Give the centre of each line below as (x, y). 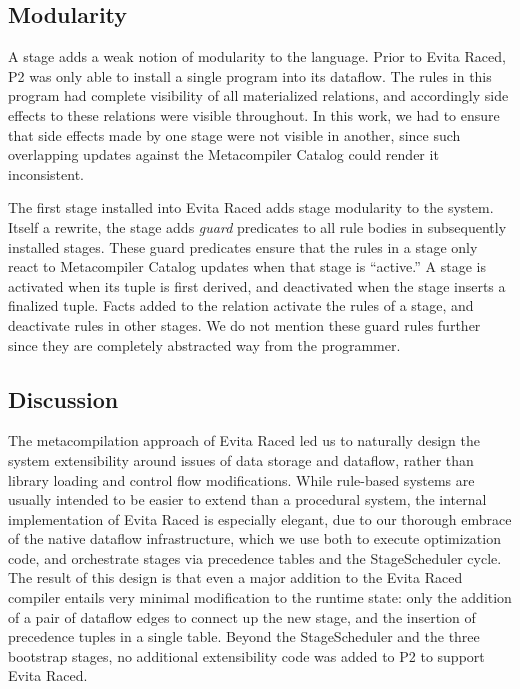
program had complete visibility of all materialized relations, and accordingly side (258, 95)
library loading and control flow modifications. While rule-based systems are (241, 479)
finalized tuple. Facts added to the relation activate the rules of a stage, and (241, 305)
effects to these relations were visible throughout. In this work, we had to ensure (254, 114)
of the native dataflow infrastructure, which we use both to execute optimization (254, 538)
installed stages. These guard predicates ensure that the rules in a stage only (243, 246)
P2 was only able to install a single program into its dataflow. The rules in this (250, 75)
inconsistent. (46, 173)
